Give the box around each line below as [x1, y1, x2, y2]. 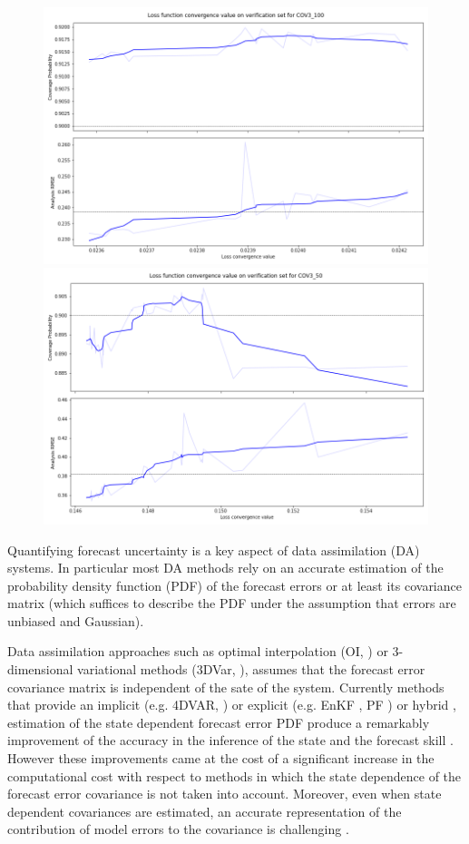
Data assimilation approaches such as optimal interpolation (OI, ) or [7, 642, 388, 661]
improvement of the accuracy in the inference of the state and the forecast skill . [7, 731, 454, 750]
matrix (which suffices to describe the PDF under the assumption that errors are [7, 594, 456, 613]
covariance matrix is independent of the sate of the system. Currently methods [7, 677, 445, 696]
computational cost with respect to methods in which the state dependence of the [7, 766, 462, 785]
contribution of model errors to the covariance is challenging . [7, 819, 349, 839]
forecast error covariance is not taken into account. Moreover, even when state [7, 784, 442, 803]
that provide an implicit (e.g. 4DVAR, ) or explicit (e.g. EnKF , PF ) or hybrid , [7, 695, 456, 714]
